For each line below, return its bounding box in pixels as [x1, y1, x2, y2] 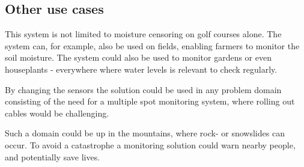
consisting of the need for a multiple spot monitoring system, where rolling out [5, 95, 295, 108]
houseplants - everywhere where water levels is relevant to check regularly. [5, 62, 278, 75]
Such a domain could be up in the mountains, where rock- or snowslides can [5, 127, 285, 139]
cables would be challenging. [5, 106, 109, 119]
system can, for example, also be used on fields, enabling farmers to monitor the [5, 39, 300, 52]
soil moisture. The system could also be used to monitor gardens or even [5, 51, 272, 64]
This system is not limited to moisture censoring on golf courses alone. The [5, 28, 282, 40]
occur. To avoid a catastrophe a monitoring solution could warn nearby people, [5, 138, 296, 151]
